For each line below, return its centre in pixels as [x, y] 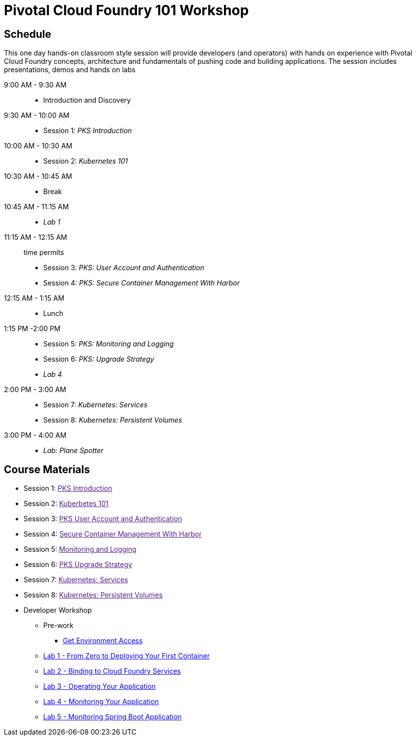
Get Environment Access [103, 641]
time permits [44, 253]
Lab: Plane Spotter [73, 451]
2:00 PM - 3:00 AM [35, 390]
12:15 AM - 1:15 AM [34, 298]
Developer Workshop [58, 610]
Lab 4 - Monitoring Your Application [101, 702]
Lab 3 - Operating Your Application [100, 686]
